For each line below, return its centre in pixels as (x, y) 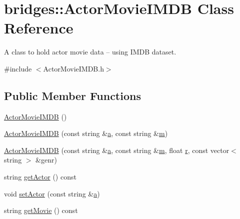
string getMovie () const (41, 210)
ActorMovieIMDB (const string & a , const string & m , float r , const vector (117, 150)
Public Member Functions (72, 95)
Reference (39, 28)
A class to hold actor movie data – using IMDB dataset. (90, 52)
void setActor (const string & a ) (52, 193)
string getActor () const (40, 177)
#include (18, 68)
